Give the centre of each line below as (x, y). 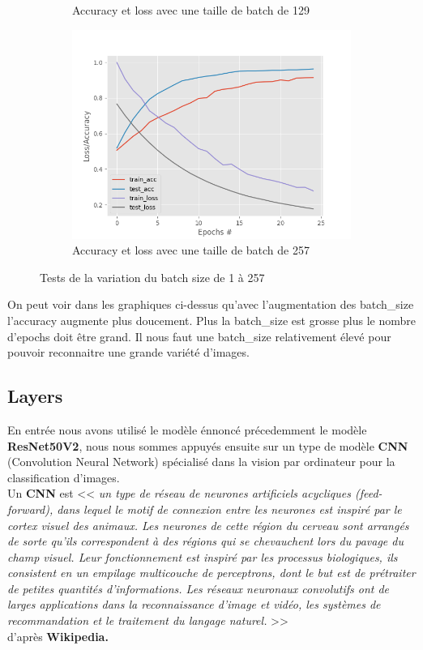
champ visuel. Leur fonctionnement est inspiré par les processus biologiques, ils (203, 556)
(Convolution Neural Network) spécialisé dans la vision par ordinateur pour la (201, 462)
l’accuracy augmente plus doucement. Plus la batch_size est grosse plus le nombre (212, 320)
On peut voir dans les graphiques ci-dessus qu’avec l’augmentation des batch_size (211, 304)
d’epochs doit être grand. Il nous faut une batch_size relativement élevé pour (199, 336)
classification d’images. (64, 477)
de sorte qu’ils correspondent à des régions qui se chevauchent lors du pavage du (205, 541)
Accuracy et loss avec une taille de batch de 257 (191, 250)
